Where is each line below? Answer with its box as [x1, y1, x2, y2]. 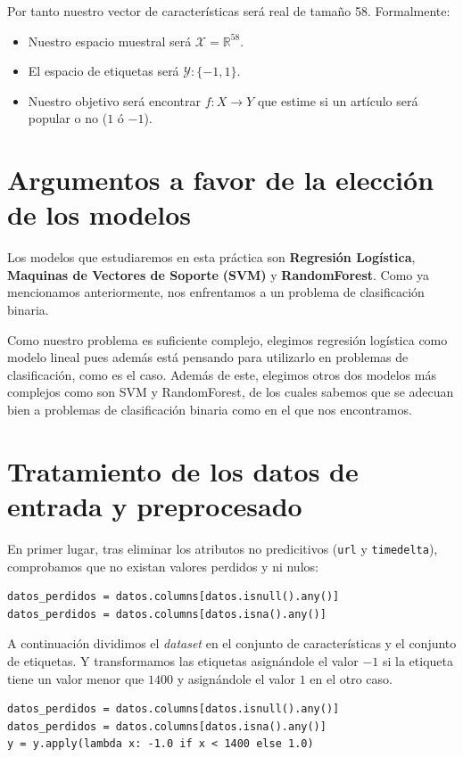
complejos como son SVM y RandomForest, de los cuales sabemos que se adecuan [7, 383, 454, 401]
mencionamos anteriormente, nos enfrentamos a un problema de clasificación [7, 283, 425, 301]
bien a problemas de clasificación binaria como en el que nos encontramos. [7, 400, 412, 419]
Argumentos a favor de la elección [7, 161, 434, 198]
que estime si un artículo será [257, 91, 418, 110]
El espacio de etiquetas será [28, 62, 179, 80]
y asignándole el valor [177, 669, 295, 687]
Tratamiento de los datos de [7, 452, 359, 489]
